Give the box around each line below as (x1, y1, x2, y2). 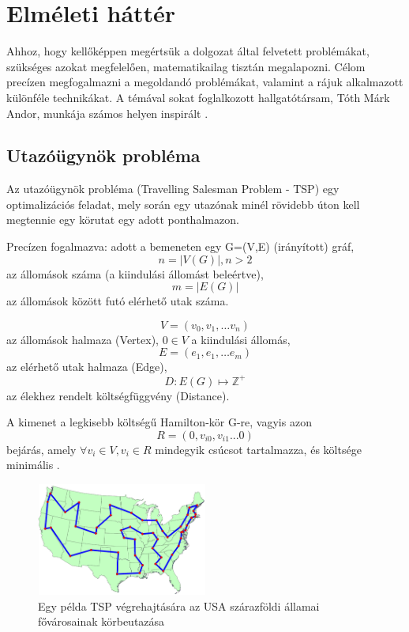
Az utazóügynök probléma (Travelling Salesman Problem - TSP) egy (6, 180, 340, 197)
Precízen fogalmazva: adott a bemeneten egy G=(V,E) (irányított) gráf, (6, 238, 355, 255)
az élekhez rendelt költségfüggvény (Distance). (6, 387, 230, 403)
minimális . (6, 456, 60, 473)
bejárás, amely (6, 441, 77, 457)
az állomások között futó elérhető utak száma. (6, 293, 229, 309)
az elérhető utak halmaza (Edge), (6, 358, 167, 375)
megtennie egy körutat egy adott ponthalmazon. (6, 211, 239, 228)
